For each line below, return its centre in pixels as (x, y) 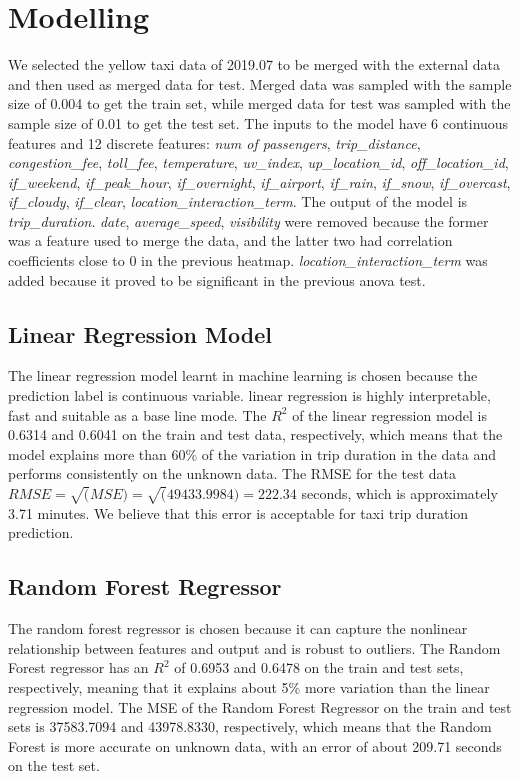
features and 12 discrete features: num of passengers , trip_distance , (214, 142)
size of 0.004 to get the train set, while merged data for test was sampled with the (259, 103)
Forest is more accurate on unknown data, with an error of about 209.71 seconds (255, 745)
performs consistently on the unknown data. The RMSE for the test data (232, 473)
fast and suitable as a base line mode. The (137, 414)
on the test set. (54, 765)
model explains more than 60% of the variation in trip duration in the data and (252, 453)
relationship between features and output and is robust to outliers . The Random (254, 647)
